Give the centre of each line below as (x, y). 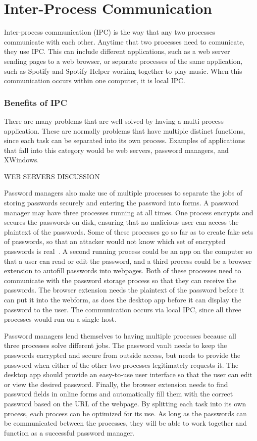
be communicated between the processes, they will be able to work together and (126, 423)
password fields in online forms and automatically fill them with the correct (119, 394)
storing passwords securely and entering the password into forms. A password (121, 203)
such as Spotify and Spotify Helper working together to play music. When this (123, 71)
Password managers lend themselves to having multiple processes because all (120, 335)
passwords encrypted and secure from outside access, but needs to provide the (122, 355)
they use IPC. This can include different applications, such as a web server (117, 51)
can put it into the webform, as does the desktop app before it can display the (123, 299)
